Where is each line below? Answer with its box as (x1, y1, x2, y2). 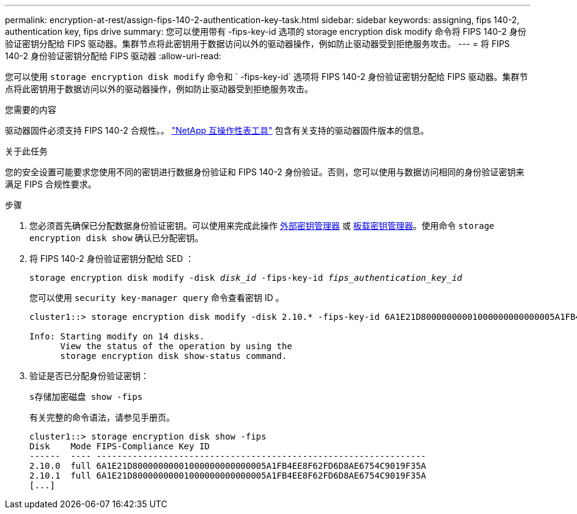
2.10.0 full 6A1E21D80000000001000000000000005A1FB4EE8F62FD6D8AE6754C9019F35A (29, 461, 427, 471)
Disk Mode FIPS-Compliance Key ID (29, 441, 210, 451)
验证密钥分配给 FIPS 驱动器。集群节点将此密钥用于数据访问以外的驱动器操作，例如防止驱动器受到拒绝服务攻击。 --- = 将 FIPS (5, 38, 510, 49)
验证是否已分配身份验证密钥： (29, 371, 149, 381)
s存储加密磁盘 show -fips (29, 392, 143, 402)
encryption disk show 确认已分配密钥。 (29, 233, 204, 243)
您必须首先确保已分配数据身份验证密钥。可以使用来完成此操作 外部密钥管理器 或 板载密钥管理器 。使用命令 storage (29, 220, 494, 231)
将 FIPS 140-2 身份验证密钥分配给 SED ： (29, 253, 194, 264)
